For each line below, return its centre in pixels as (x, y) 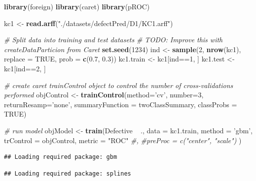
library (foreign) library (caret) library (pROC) (77, 6)
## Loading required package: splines (68, 173)
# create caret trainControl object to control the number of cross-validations (119, 85)
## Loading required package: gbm (61, 157)
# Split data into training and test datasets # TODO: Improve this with (113, 40)
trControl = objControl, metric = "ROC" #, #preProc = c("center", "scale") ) (123, 140)
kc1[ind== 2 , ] (25, 68)
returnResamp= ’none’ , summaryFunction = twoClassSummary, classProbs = (121, 104)
